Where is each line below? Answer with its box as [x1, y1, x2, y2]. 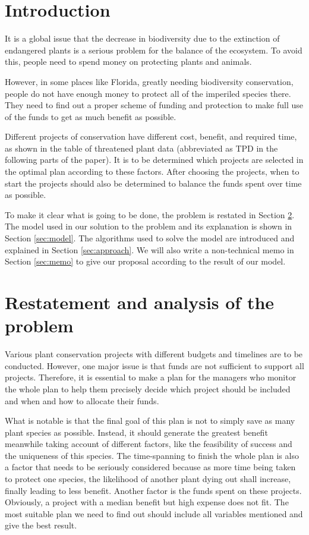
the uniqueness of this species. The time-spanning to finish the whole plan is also [5, 449, 299, 461]
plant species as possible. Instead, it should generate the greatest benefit [5, 426, 268, 438]
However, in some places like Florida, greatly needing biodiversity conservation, [5, 75, 294, 87]
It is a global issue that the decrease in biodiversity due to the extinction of [5, 32, 280, 45]
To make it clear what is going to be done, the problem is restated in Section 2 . [5, 208, 295, 221]
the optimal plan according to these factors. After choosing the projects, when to [5, 165, 299, 178]
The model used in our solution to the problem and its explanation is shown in [5, 220, 292, 232]
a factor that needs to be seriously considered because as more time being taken [5, 461, 296, 473]
